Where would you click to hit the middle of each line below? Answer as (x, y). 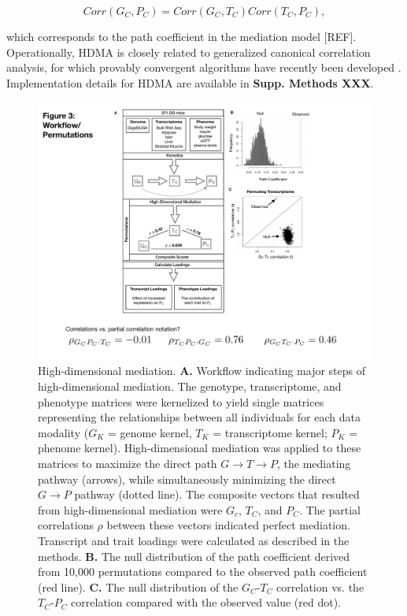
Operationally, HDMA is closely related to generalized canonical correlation (189, 52)
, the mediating (314, 464)
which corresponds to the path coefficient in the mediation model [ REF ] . (181, 36)
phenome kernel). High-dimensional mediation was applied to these (200, 448)
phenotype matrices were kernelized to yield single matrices (181, 401)
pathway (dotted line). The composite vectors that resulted (217, 494)
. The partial (330, 509)
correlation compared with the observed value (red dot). (206, 602)
